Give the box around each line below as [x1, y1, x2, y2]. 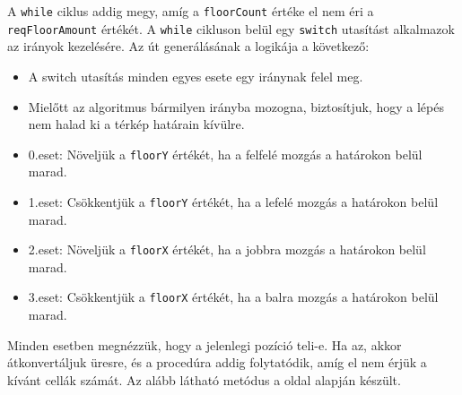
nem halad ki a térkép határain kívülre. [28, 115, 245, 133]
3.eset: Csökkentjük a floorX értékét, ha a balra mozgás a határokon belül [28, 288, 439, 306]
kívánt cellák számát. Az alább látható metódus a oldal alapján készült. [7, 370, 401, 389]
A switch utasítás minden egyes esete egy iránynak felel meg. [28, 66, 363, 85]
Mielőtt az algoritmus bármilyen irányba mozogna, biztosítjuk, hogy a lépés [28, 97, 444, 116]
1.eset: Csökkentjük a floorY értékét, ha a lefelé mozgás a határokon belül [28, 192, 439, 210]
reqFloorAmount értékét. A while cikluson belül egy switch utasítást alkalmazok [7, 19, 455, 38]
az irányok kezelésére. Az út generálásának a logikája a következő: [7, 37, 370, 56]
